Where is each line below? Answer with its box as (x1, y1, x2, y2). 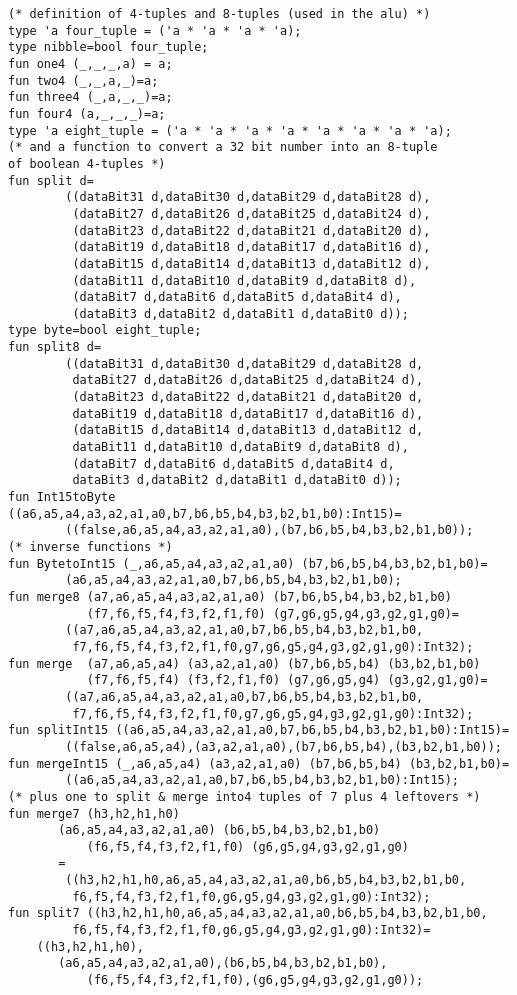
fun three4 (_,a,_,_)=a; (8, 90, 173, 105)
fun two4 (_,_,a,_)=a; (8, 73, 159, 88)
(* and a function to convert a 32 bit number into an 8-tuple (8, 140, 438, 155)
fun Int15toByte (8, 490, 116, 505)
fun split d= (8, 173, 94, 188)
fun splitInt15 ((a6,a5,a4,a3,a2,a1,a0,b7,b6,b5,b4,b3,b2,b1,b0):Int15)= (8, 723, 510, 738)
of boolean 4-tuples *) (8, 156, 166, 171)
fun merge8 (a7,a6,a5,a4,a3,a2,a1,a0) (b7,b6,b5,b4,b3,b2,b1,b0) (8, 589, 452, 604)
